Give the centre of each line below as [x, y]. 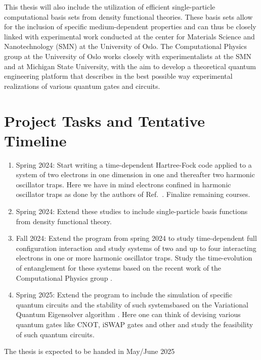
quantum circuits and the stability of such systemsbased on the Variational [132, 304]
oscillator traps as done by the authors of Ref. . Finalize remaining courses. [133, 194]
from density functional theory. [64, 221]
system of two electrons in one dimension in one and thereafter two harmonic [135, 174]
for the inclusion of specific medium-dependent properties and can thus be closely [130, 27]
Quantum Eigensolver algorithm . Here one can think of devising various [128, 314]
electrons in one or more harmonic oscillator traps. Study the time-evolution [134, 258]
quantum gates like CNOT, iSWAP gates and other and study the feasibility [135, 324]
